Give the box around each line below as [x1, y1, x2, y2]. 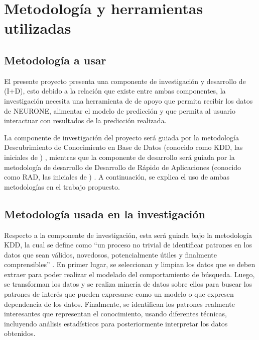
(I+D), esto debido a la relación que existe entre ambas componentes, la [4, 86, 226, 96]
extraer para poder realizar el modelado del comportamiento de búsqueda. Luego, [4, 269, 255, 279]
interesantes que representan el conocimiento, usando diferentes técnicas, [4, 308, 227, 319]
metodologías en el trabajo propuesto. [4, 181, 120, 192]
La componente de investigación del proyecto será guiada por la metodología [4, 132, 239, 142]
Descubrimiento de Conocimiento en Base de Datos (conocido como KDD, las [4, 142, 243, 152]
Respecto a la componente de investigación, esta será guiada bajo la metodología [4, 229, 252, 240]
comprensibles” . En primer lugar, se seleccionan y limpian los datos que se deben [4, 259, 255, 270]
